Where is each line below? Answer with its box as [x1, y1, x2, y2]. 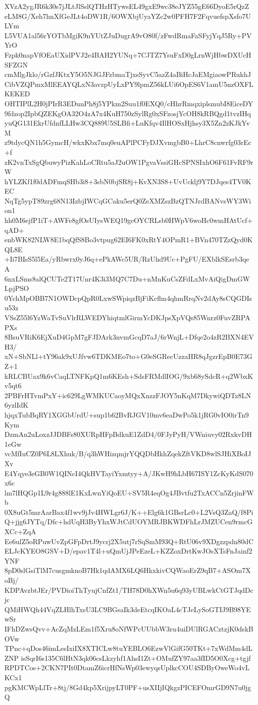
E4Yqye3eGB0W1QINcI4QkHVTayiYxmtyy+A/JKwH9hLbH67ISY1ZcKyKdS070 [4, 468, 254, 478]
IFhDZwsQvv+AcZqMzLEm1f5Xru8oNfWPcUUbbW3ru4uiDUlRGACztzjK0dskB [4, 624, 254, 634]
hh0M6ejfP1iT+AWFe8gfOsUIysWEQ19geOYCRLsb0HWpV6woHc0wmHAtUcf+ [4, 215, 253, 225]
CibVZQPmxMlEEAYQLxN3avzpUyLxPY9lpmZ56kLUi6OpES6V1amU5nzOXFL [4, 78, 254, 89]
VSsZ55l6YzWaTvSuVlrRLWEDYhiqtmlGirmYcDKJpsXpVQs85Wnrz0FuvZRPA [4, 312, 251, 322]
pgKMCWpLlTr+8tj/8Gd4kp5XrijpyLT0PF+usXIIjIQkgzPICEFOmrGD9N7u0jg [4, 682, 251, 692]
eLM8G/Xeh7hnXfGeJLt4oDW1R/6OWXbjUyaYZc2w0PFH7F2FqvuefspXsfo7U [4, 10, 251, 21]
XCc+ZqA [4, 526, 36, 537]
